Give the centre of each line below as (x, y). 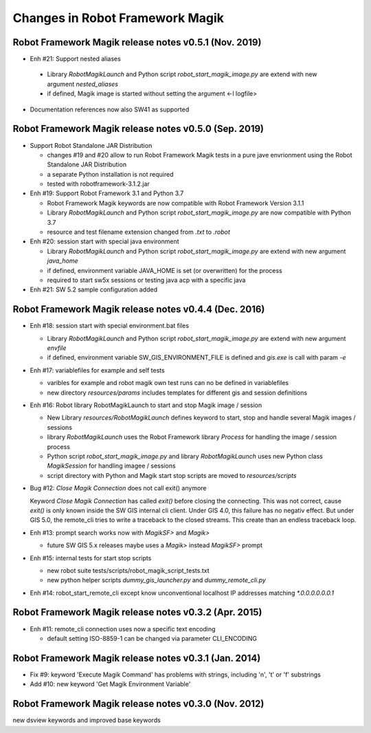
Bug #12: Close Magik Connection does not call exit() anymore (118, 488)
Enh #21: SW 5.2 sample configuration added (94, 289)
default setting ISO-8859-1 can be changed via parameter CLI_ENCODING (152, 638)
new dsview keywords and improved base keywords (87, 720)
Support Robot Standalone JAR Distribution (91, 145)
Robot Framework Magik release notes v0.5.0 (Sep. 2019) (138, 129)
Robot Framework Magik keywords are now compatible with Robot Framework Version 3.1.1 (176, 203)
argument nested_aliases (82, 84)
